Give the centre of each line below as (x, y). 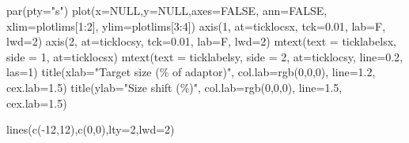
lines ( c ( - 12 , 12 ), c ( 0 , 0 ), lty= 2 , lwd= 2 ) (91, 129)
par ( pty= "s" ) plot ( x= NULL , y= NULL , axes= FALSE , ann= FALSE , (167, 10)
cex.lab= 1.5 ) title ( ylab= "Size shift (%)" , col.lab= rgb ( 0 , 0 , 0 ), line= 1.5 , (174, 87)
